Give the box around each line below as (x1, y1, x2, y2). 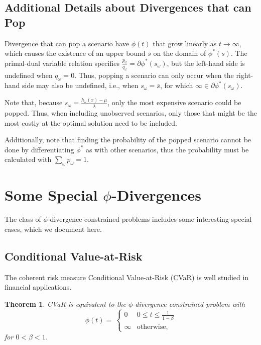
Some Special (5, 185, 98, 205)
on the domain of (153, 48, 206, 58)
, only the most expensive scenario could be (107, 97, 241, 108)
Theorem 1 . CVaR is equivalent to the (5, 298, 126, 309)
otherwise (137, 323, 166, 330)
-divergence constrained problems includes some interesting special (47, 214, 252, 224)
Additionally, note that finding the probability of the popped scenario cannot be (5, 134, 251, 145)
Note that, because (5, 97, 63, 108)
